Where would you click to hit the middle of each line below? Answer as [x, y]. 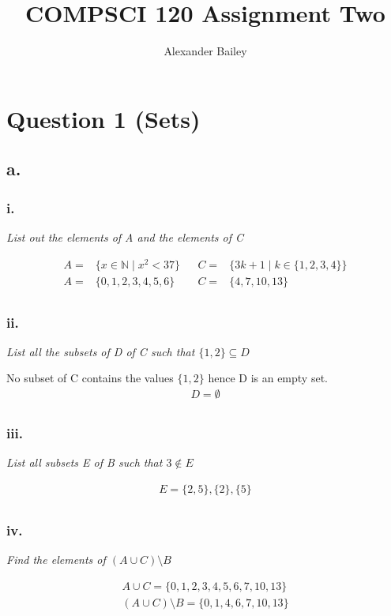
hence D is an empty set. [268, 378]
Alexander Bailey [205, 51]
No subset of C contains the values [90, 378]
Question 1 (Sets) [103, 118]
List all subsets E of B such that [85, 462]
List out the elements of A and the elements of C [125, 237]
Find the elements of [56, 560]
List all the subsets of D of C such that [101, 351]
